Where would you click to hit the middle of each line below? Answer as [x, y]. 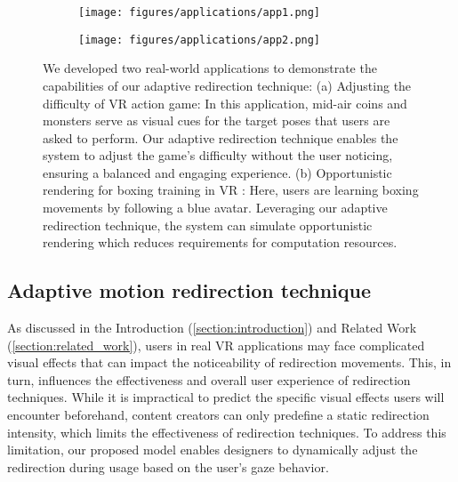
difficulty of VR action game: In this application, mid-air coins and [225, 103]
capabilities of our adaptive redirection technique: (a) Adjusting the [227, 85]
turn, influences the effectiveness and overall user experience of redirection [209, 379]
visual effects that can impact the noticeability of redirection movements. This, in [229, 362]
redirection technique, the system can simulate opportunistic [208, 225]
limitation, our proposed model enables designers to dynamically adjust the [213, 450]
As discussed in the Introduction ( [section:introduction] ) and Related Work [212, 328]
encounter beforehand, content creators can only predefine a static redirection [218, 415]
